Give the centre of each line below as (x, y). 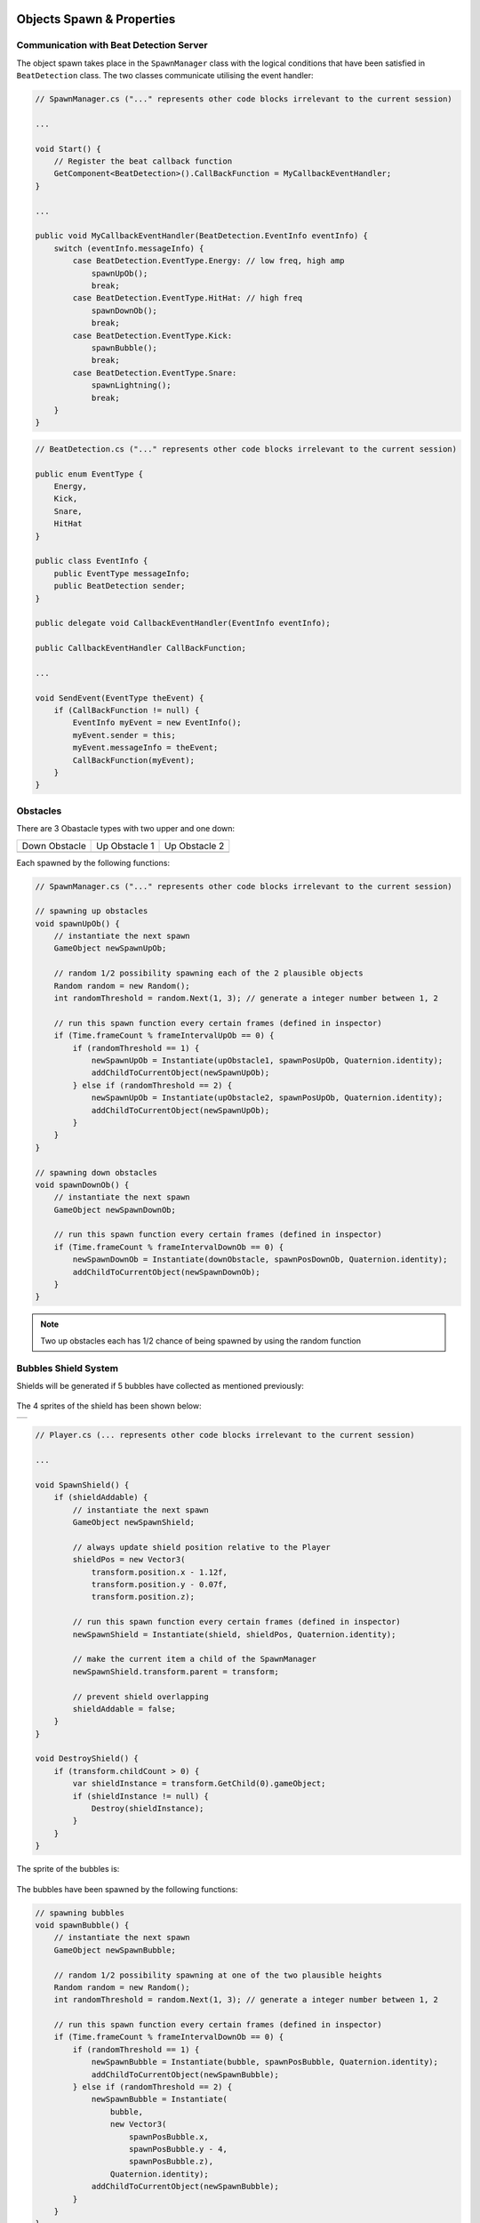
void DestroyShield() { (87, 1759)
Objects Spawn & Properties (96, 19)
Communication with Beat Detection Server (112, 45)
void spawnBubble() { (82, 1925)
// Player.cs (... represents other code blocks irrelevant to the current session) (225, 1435)
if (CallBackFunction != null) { (127, 710)
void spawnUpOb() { (77, 923)
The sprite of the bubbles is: (68, 1869)
